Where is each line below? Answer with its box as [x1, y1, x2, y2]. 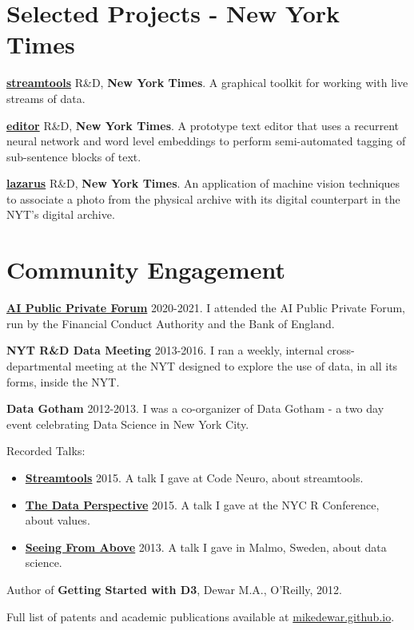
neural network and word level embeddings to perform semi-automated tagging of [6, 133, 406, 149]
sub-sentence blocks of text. [6, 148, 141, 164]
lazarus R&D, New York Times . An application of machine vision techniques [6, 175, 400, 192]
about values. [25, 512, 90, 529]
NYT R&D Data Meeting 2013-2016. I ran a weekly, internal [6, 342, 324, 359]
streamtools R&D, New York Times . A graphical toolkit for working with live [6, 74, 408, 91]
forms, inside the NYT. [6, 373, 120, 390]
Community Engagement [6, 253, 285, 286]
